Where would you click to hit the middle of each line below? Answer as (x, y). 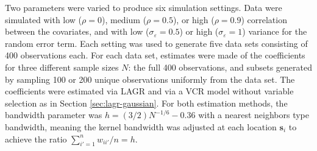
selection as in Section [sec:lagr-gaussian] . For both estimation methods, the (146, 103)
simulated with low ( (44, 19)
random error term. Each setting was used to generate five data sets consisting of (156, 43)
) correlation (264, 19)
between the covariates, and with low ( (77, 31)
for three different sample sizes (62, 67)
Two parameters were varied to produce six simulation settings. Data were (144, 7)
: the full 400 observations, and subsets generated (220, 67)
